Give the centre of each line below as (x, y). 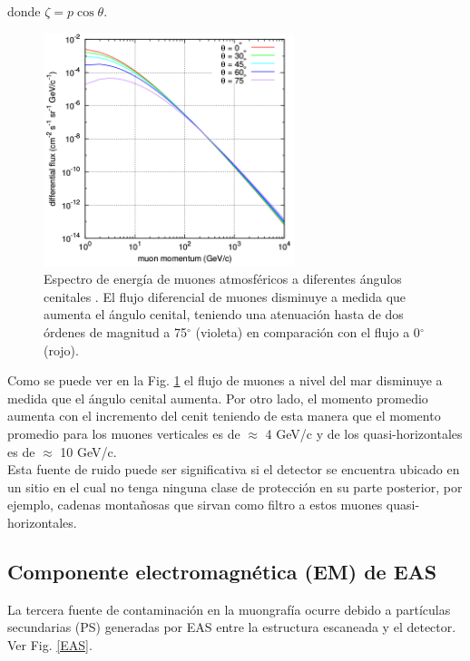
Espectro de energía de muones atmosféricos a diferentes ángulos (223, 279)
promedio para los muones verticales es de (124, 434)
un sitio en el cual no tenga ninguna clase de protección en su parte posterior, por (235, 486)
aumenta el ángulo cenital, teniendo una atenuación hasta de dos (224, 314)
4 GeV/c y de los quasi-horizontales (364, 434)
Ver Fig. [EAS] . (50, 644)
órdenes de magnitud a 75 (116, 332)
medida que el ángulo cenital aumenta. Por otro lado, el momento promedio (218, 398)
